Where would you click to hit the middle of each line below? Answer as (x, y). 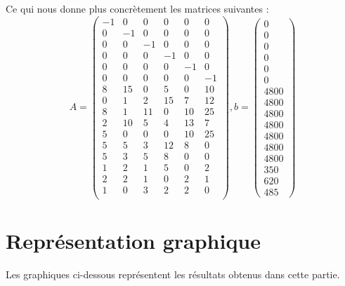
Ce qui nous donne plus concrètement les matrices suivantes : (137, 8)
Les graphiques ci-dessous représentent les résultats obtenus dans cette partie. (173, 274)
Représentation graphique (134, 241)
